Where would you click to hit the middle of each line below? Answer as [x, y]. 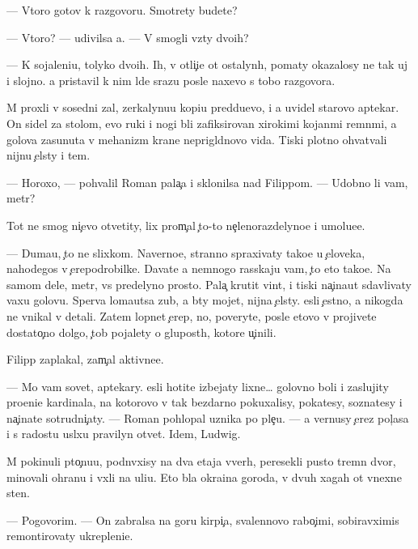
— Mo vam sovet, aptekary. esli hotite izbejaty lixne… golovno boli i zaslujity [198, 386]
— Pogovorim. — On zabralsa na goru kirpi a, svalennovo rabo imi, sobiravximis [203, 519]
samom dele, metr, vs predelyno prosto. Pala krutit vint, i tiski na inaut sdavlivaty [209, 284]
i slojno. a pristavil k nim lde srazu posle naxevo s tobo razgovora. [171, 80]
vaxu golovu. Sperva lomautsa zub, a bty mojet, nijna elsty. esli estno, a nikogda [205, 300]
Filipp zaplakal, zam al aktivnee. [85, 359]
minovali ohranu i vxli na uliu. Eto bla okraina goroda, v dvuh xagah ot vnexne [204, 477]
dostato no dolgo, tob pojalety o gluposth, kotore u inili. [141, 332]
